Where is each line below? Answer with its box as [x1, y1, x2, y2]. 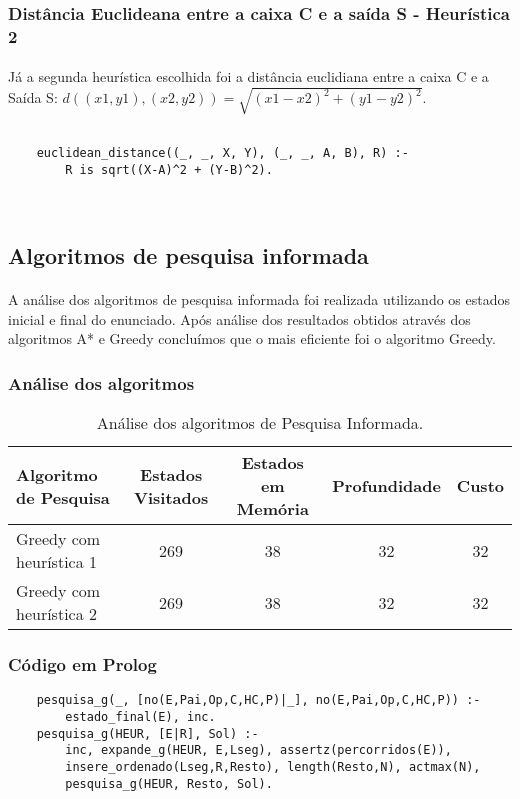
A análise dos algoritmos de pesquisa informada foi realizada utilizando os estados [8, 289, 511, 310]
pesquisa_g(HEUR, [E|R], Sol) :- [36, 726, 259, 741]
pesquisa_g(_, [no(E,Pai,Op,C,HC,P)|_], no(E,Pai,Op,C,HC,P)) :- [36, 693, 481, 708]
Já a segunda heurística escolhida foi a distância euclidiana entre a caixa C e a [8, 66, 489, 87]
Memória [236, 497, 309, 521]
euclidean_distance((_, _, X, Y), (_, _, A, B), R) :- [36, 146, 409, 161]
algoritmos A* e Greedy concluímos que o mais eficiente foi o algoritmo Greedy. [8, 328, 496, 349]
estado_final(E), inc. [65, 710, 216, 725]
